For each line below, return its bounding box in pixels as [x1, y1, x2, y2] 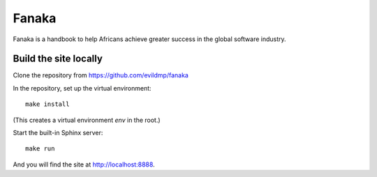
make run [25, 145, 55, 153]
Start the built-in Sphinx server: [13, 129, 103, 137]
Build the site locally [13, 53, 103, 65]
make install [25, 100, 70, 108]
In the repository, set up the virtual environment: [13, 84, 151, 92]
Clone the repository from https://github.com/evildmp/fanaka [13, 71, 188, 79]
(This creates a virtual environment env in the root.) [13, 116, 161, 124]
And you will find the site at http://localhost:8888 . [13, 160, 155, 169]
